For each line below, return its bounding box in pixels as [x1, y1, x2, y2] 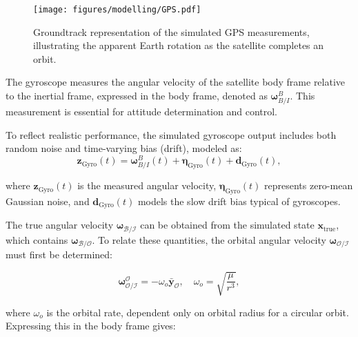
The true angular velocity [6, 218, 114, 232]
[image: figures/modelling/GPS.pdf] [33, 5, 201, 15]
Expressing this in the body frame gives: [6, 318, 176, 333]
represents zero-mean [264, 178, 353, 193]
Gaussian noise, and [6, 194, 90, 208]
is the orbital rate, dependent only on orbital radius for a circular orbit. [46, 305, 349, 319]
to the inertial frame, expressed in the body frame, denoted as [6, 88, 268, 103]
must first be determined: [6, 247, 113, 262]
